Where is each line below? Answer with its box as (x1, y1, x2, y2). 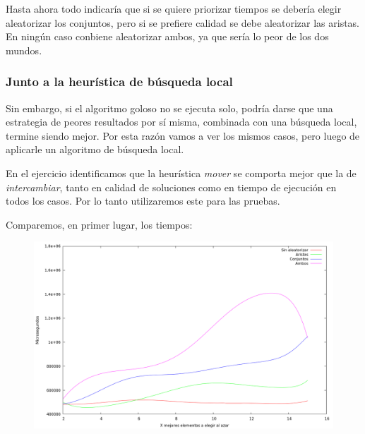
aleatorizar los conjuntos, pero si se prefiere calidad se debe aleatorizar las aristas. (6, 15, 360, 30)
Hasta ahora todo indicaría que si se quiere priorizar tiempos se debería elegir (6, 1, 342, 16)
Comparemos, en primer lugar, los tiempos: (6, 217, 193, 231)
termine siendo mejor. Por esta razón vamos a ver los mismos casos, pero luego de (6, 128, 360, 143)
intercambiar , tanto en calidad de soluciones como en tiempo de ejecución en (6, 179, 337, 194)
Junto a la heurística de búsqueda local (6, 73, 233, 90)
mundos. (6, 42, 42, 57)
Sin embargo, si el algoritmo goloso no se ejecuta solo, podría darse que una (6, 100, 333, 115)
